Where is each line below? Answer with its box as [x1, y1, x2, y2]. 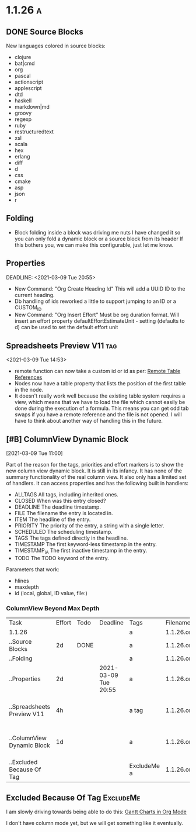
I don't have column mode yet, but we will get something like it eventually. [6, 819, 184, 826]
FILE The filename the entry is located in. [14, 510, 113, 517]
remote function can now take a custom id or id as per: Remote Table [14, 368, 181, 375]
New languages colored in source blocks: [6, 42, 106, 49]
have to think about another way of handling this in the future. [14, 417, 163, 424]
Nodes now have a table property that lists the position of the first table [14, 380, 186, 387]
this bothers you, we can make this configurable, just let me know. [14, 241, 174, 248]
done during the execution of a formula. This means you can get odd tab [14, 405, 189, 412]
